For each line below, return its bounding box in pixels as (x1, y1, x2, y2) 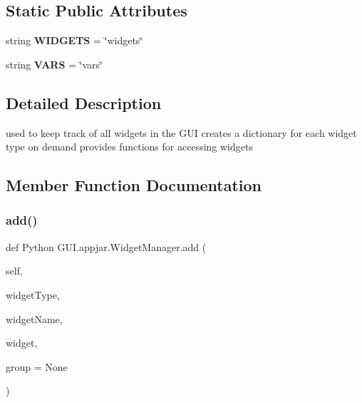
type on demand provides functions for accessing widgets (6, 139, 253, 154)
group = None (6, 359, 68, 374)
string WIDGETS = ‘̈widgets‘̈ (6, 33, 143, 48)
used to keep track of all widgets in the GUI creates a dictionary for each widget (6, 125, 357, 140)
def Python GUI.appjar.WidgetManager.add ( (6, 239, 207, 254)
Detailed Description (6, 91, 162, 113)
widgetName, (6, 311, 63, 326)
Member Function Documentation (6, 174, 262, 196)
